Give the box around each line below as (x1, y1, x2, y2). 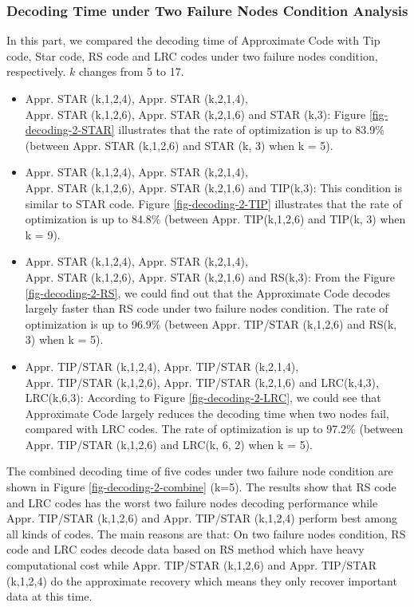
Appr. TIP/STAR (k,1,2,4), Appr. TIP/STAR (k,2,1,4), (25, 357, 299, 374)
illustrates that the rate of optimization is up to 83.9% (118, 121, 384, 138)
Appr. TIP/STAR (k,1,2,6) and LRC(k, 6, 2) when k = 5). (25, 436, 313, 452)
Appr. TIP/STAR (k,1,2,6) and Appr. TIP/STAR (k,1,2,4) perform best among (6, 510, 397, 526)
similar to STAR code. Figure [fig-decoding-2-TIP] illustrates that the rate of (25, 195, 402, 211)
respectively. (6, 63, 66, 80)
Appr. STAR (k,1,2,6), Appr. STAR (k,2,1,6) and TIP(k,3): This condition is (25, 179, 403, 195)
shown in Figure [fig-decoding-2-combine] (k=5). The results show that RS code (6, 479, 396, 495)
